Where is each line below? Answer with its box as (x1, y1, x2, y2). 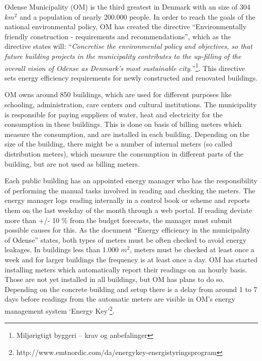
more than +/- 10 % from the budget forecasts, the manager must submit (5, 214, 232, 225)
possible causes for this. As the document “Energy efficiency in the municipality (5, 225, 250, 235)
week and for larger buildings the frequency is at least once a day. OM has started (5, 254, 258, 264)
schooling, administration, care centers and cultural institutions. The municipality (5, 99, 257, 109)
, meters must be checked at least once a (130, 244, 254, 255)
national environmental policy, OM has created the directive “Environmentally (5, 21, 247, 32)
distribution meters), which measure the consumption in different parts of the (5, 148, 244, 159)
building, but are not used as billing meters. (5, 158, 140, 169)
